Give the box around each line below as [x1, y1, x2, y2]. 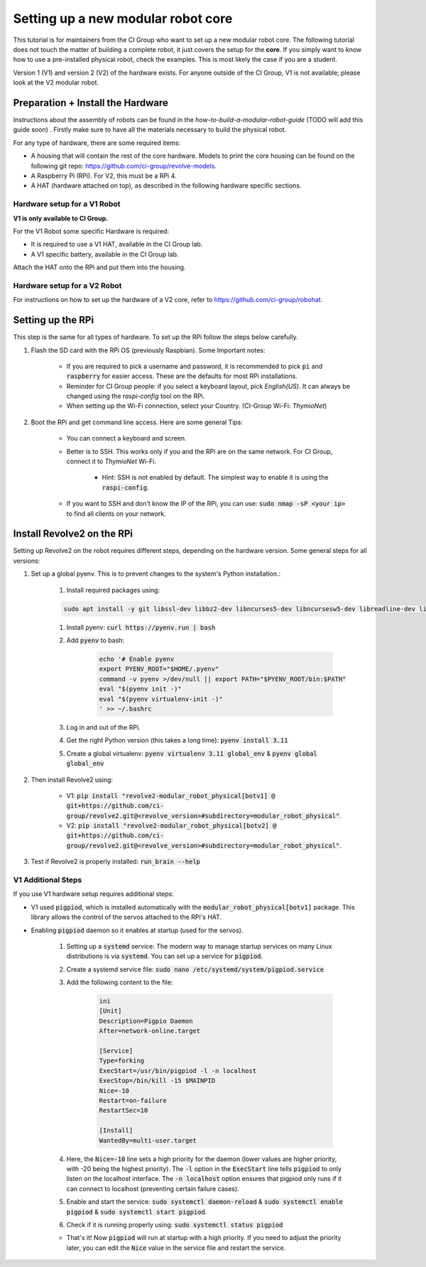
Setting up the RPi [13, 314, 94, 326]
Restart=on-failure [99, 1096, 167, 1104]
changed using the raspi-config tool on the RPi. [66, 392, 205, 401]
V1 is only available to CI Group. [13, 214, 109, 222]
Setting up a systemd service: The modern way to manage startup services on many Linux [66, 942, 333, 950]
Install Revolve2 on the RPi [13, 528, 133, 540]
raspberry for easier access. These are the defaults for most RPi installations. [66, 372, 297, 380]
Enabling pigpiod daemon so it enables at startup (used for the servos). [31, 926, 244, 934]
